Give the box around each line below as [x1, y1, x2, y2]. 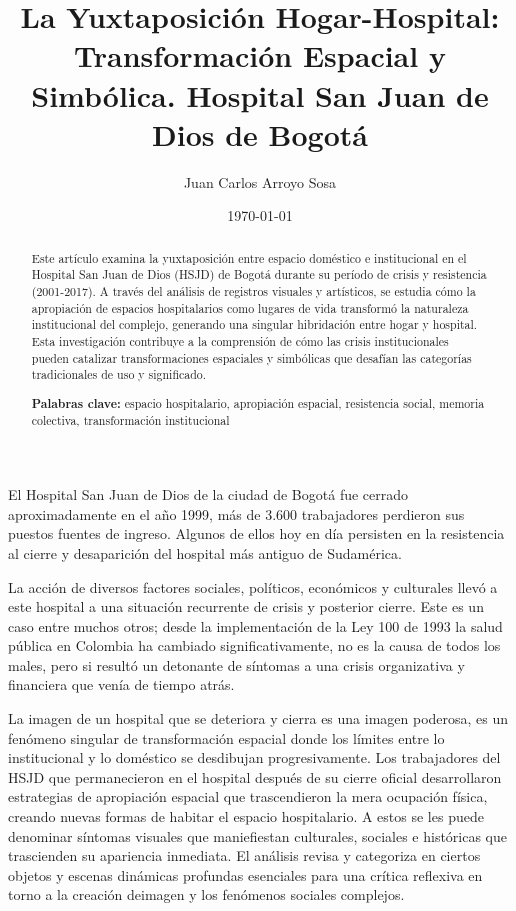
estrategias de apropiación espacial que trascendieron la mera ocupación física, [8, 786, 488, 807]
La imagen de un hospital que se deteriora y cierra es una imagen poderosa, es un [8, 708, 509, 729]
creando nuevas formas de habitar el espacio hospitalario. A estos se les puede [8, 806, 484, 827]
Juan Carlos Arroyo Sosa [183, 171, 337, 192]
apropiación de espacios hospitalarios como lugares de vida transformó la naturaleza [31, 299, 469, 316]
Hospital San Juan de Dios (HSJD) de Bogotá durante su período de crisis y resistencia [31, 266, 487, 283]
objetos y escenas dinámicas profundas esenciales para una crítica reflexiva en [8, 864, 483, 885]
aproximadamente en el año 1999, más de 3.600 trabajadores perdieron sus [8, 503, 465, 524]
